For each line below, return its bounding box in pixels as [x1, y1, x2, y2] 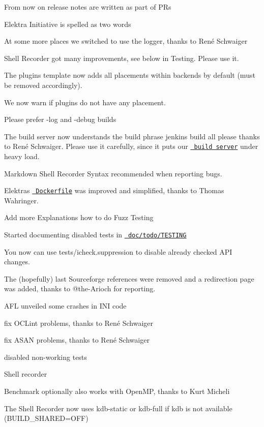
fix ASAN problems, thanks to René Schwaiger [4, 334, 150, 345]
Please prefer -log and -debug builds [4, 114, 116, 125]
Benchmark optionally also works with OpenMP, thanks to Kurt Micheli [4, 386, 230, 396]
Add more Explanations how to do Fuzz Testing [4, 212, 154, 223]
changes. [4, 256, 31, 267]
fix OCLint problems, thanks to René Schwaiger [4, 317, 154, 328]
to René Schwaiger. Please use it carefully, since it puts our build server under [4, 141, 258, 151]
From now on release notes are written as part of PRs [4, 2, 171, 12]
